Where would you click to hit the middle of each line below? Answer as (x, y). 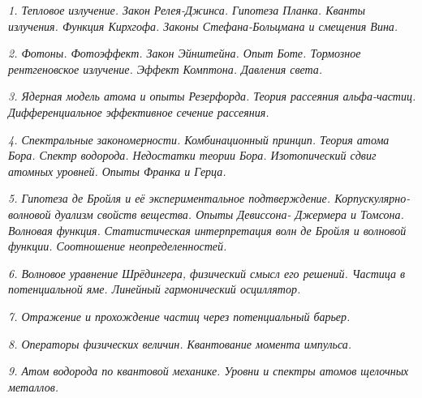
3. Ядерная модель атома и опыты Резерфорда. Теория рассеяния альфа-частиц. (212, 96)
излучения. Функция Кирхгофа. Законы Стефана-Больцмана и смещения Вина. (203, 26)
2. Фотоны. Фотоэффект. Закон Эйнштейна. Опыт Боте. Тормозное (185, 53)
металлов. (34, 386)
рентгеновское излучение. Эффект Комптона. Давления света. (166, 68)
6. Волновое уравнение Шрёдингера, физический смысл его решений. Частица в (207, 273)
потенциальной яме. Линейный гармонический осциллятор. (155, 289)
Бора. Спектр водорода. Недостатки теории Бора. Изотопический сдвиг (192, 155)
